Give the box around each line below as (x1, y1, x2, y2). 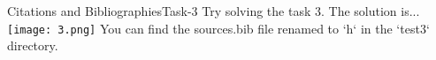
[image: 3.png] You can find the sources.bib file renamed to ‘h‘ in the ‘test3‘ (7, 19, 430, 37)
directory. (7, 36, 58, 55)
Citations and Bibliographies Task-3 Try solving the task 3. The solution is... (7, 2, 420, 19)
